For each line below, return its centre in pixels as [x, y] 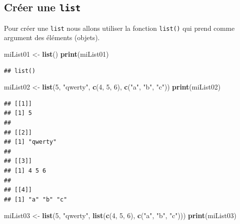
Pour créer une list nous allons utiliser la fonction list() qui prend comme [119, 28]
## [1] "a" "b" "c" [36, 199]
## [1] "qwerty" [30, 142]
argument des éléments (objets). [52, 37]
